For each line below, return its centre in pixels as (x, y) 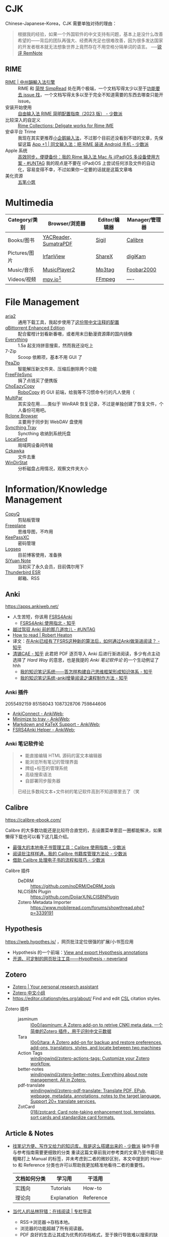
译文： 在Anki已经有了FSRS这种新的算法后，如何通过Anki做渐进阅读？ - (86, 641)
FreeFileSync (19, 374)
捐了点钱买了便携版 (38, 380)
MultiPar (14, 398)
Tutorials (61, 1188)
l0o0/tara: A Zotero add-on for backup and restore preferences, (96, 1042)
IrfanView (54, 256)
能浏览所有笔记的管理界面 (52, 762)
